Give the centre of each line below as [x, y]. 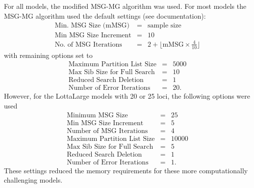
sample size [165, 26]
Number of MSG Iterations [107, 131]
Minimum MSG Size [97, 115]
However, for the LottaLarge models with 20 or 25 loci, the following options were [127, 96]
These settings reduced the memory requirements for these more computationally [126, 170]
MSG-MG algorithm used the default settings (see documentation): [105, 15]
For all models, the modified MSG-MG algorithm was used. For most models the [125, 6]
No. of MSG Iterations [88, 44]
